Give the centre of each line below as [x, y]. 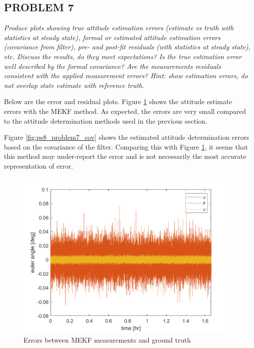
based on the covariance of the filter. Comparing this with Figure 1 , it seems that [126, 146]
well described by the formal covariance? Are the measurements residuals [113, 66]
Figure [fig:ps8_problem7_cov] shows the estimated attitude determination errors [127, 137]
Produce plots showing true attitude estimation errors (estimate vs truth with [119, 28]
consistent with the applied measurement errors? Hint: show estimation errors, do [126, 76]
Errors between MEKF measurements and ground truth [107, 339]
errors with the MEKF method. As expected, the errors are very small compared [125, 111]
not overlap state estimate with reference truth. [74, 85]
